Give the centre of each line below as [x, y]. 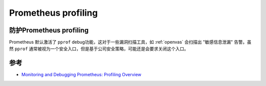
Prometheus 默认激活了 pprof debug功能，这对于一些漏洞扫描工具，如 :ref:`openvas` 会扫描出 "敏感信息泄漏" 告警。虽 [130, 42]
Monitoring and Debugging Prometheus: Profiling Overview [81, 75]
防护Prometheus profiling [49, 30]
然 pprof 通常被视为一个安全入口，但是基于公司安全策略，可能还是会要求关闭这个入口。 [99, 49]
